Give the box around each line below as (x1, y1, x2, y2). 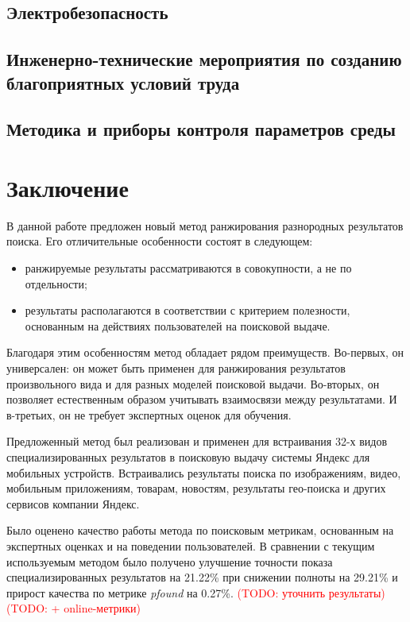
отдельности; (25, 275, 87, 292)
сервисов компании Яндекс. (6, 495, 140, 512)
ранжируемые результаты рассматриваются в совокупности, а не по (25, 260, 352, 276)
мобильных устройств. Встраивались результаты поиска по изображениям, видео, (6, 464, 401, 481)
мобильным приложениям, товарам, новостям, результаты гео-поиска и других (6, 480, 386, 496)
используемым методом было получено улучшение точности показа (6, 553, 333, 570)
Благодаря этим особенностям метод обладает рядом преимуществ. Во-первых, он (6, 344, 404, 361)
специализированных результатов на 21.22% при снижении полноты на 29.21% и (6, 569, 398, 585)
